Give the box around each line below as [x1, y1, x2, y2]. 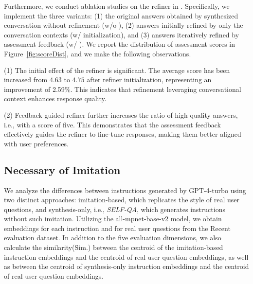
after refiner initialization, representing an [87, 74, 212, 85]
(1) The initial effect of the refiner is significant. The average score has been [4, 65, 230, 75]
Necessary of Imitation [4, 162, 121, 177]
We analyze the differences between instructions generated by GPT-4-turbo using [4, 185, 246, 195]
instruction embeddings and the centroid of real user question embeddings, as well [4, 251, 249, 262]
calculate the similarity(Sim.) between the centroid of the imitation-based [4, 242, 223, 252]
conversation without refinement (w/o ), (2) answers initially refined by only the [4, 20, 243, 30]
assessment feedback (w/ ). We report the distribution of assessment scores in [4, 39, 235, 49]
